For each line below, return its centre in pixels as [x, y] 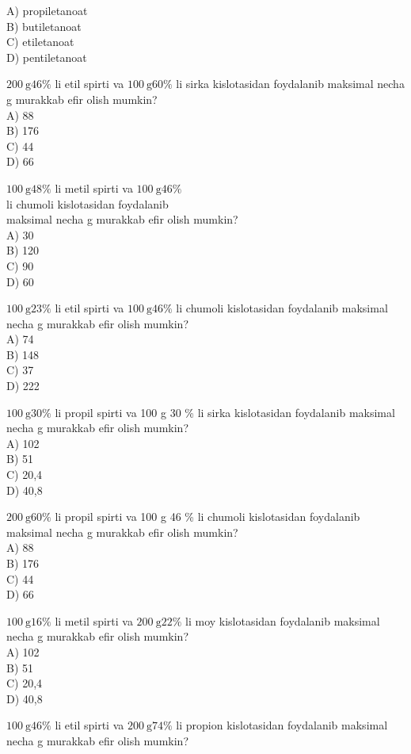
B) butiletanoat [44, 26]
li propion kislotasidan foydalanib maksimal [282, 725]
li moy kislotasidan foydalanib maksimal [283, 620]
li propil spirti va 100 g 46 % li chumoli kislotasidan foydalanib [207, 517]
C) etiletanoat [40, 42]
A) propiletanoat [47, 10]
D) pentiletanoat [47, 57]
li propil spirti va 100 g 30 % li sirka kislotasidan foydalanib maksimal [225, 412]
